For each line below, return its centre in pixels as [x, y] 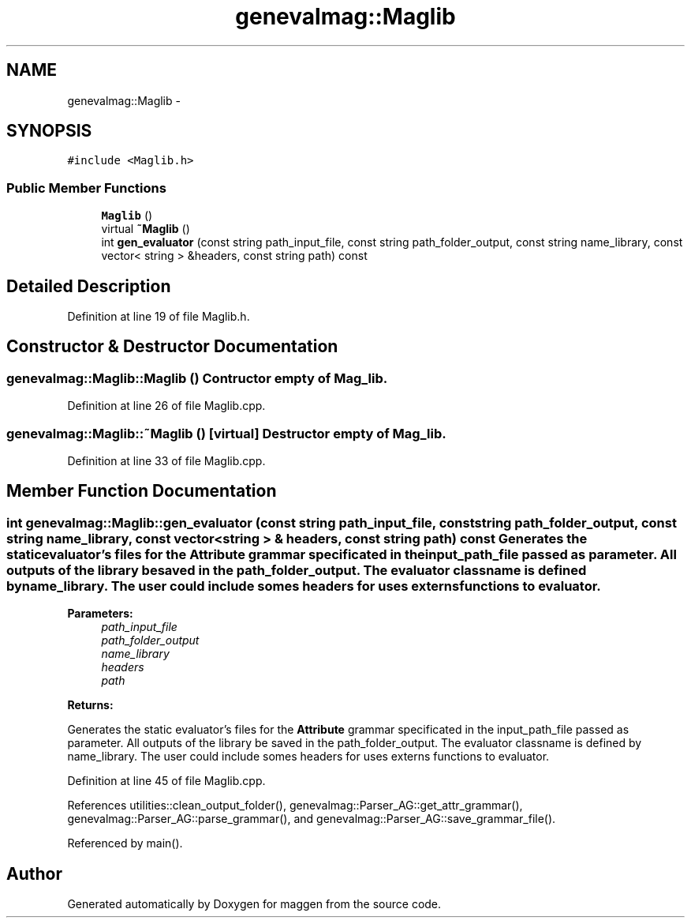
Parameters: [100, 614]
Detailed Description [89, 286]
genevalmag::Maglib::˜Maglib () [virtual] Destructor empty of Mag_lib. [226, 433]
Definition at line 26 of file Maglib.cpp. [166, 406]
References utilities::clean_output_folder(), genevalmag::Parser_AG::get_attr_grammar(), [295, 806]
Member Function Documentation [142, 491]
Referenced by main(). [125, 843]
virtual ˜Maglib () [146, 229]
